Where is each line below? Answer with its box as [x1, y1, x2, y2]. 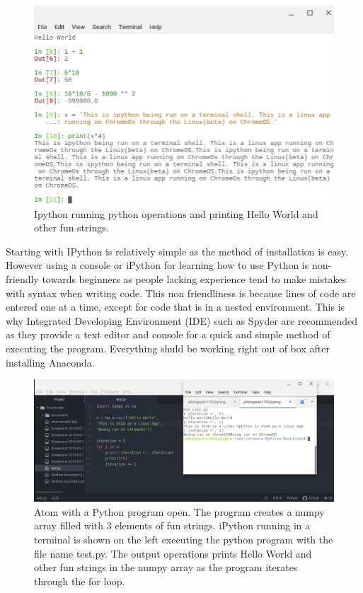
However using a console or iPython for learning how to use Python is [6, 258, 309, 272]
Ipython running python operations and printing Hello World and [34, 206, 318, 221]
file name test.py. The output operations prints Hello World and [34, 546, 312, 560]
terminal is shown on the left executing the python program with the [34, 531, 333, 546]
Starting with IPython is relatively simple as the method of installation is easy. [6, 243, 349, 258]
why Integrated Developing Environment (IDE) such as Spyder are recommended [6, 313, 357, 328]
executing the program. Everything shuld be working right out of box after [6, 340, 330, 355]
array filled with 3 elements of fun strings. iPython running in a [34, 518, 311, 533]
